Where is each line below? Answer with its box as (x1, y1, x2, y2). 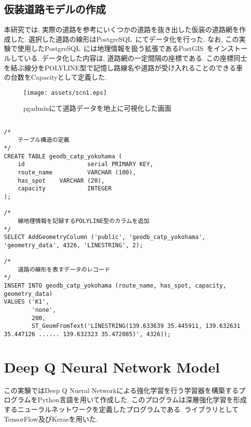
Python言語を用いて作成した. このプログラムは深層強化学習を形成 (37, 394, 247, 405)
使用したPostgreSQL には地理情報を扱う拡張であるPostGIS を (17, 43, 214, 53)
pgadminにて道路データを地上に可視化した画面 (23, 103, 171, 113)
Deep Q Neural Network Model (4, 357, 220, 376)
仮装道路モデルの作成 (4, 1, 106, 17)
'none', (32, 307, 56, 314)
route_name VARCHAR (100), (17, 169, 136, 176)
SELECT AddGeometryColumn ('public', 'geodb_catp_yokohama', (4, 234, 206, 241)
